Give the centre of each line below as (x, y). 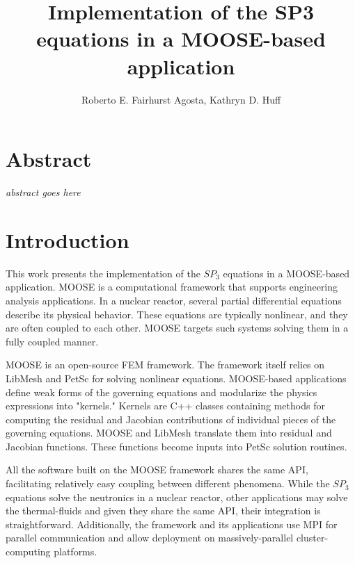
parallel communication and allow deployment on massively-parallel (150, 538)
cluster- (312, 538)
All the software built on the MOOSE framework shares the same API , (157, 470)
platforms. (76, 552)
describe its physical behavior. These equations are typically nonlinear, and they (177, 314)
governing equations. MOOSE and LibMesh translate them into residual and (169, 433)
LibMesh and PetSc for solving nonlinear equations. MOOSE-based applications (176, 378)
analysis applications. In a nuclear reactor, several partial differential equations (174, 300)
